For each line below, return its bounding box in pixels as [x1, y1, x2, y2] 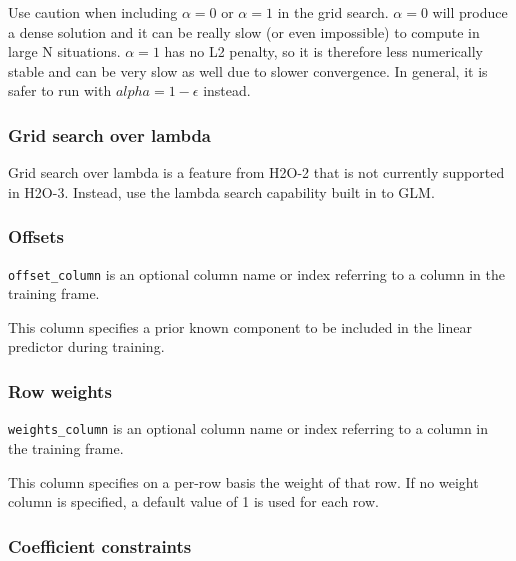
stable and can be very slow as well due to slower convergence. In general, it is [8, 60, 488, 81]
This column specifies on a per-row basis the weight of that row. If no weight [8, 471, 479, 492]
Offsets [8, 224, 64, 249]
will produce [432, 2, 508, 22]
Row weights [8, 378, 112, 403]
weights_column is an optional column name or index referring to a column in [8, 418, 489, 439]
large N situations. [8, 41, 121, 62]
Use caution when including [8, 2, 178, 22]
